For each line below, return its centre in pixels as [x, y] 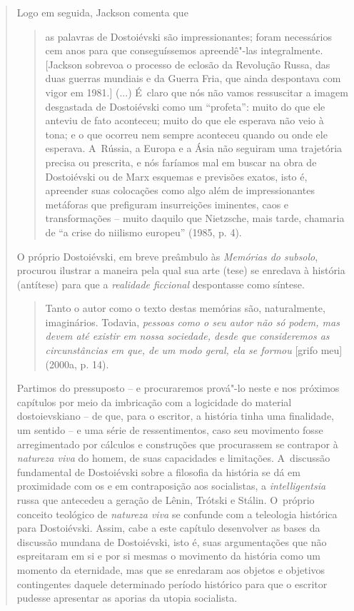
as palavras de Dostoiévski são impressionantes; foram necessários [188, 36]
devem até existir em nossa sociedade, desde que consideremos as [187, 336]
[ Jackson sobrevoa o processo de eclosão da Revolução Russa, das [188, 64]
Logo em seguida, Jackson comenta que [102, 12]
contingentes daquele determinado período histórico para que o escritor [172, 584]
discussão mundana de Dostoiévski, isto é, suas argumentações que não [172, 541]
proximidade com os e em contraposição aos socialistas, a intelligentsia [171, 486]
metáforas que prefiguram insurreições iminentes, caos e [167, 204]
